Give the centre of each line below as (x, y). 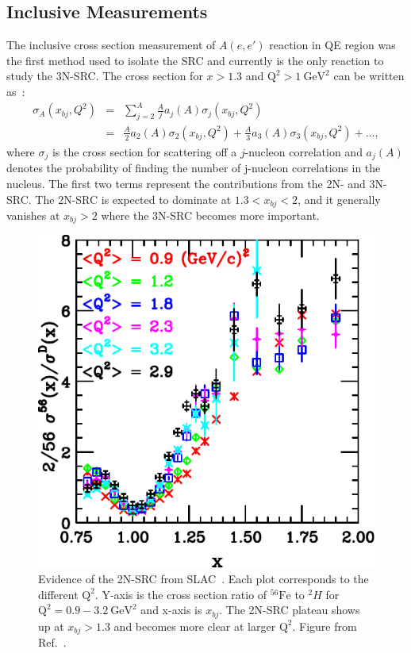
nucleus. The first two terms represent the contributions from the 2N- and (186, 183)
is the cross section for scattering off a (144, 151)
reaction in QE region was (332, 45)
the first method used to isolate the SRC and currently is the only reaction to (195, 60)
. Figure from (325, 626)
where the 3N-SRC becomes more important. (210, 215)
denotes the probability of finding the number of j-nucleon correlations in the (194, 168)
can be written (369, 76)
